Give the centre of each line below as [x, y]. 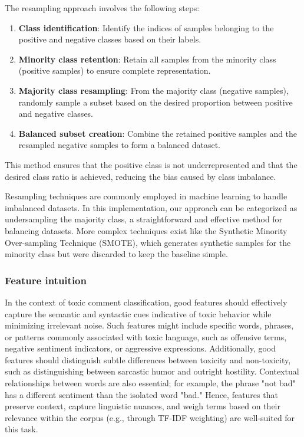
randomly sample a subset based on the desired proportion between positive [156, 102]
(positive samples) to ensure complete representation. [115, 70]
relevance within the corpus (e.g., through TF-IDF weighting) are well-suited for [150, 417]
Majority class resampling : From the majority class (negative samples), [153, 90]
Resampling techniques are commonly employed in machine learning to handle [146, 196]
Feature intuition [46, 280]
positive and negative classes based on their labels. [110, 39]
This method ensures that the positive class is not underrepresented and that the [151, 164]
